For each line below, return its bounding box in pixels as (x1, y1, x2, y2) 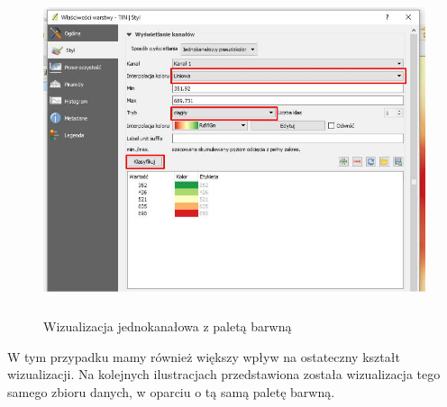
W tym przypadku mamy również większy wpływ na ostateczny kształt (7, 347, 400, 366)
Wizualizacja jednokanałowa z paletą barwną (43, 316, 292, 335)
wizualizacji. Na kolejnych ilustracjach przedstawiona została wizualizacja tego (7, 365, 441, 384)
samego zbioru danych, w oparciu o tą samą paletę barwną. (7, 382, 335, 401)
